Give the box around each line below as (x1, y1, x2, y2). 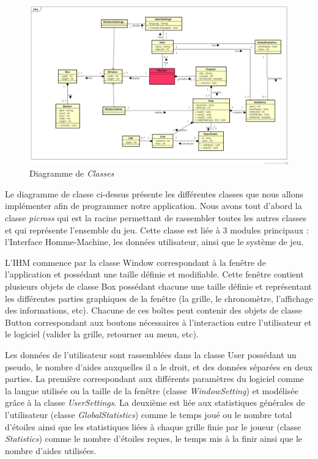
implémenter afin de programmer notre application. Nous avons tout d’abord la (5, 199, 302, 212)
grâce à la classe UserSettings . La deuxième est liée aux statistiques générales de (5, 396, 305, 409)
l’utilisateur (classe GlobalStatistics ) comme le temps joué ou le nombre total (5, 408, 292, 420)
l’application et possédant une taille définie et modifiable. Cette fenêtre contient (5, 268, 304, 281)
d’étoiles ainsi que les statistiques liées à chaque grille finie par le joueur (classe (5, 420, 301, 433)
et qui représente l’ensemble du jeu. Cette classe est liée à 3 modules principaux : (5, 223, 309, 236)
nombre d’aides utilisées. (5, 444, 97, 457)
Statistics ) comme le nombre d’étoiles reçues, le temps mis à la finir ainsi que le (5, 432, 302, 445)
